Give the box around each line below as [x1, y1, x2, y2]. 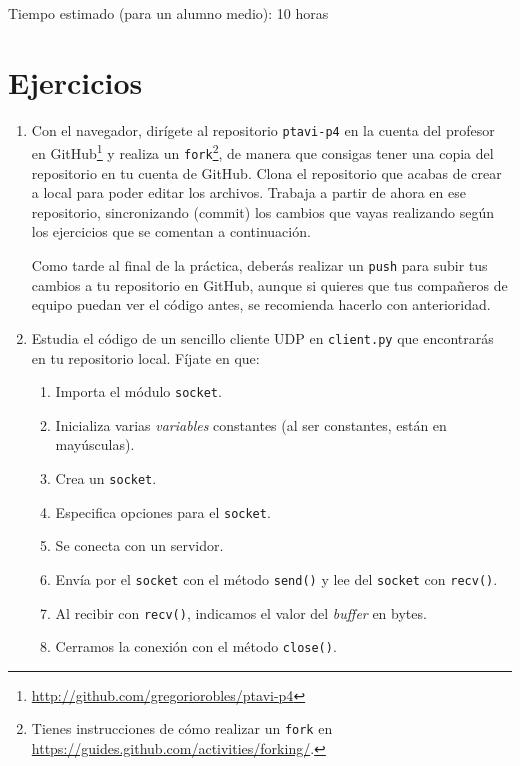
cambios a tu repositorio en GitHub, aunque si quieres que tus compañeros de [31, 274, 508, 295]
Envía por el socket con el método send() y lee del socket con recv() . [55, 568, 498, 589]
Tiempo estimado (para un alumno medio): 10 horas [8, 3, 329, 23]
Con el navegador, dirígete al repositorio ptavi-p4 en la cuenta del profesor [31, 119, 495, 140]
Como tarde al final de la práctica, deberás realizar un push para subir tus [31, 255, 488, 276]
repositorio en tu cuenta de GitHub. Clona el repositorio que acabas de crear [31, 162, 502, 183]
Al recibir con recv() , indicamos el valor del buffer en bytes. [55, 602, 427, 623]
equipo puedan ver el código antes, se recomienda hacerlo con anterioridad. [31, 294, 491, 315]
